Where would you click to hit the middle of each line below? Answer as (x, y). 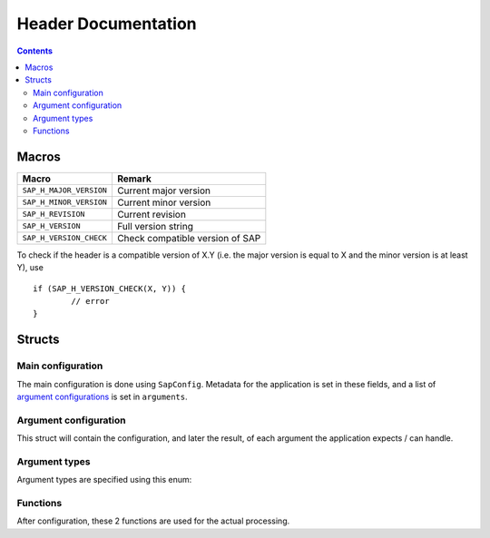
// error (90, 301)
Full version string (155, 226)
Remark (134, 179)
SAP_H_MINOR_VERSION (65, 203)
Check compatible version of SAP (189, 238)
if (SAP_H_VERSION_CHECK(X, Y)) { (109, 289)
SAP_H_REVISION (54, 215)
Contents (35, 51)
